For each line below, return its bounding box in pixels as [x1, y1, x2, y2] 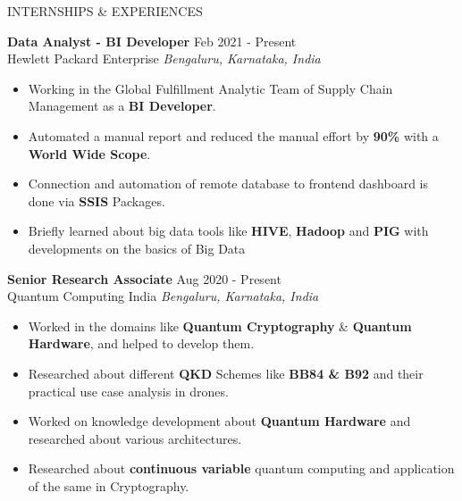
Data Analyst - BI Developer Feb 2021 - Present [7, 31, 297, 50]
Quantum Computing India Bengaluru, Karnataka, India [7, 287, 319, 305]
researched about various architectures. [28, 429, 242, 447]
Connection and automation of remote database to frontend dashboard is [28, 174, 429, 193]
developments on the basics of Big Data [28, 238, 246, 257]
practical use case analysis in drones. [28, 381, 229, 400]
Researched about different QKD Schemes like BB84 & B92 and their [28, 363, 424, 382]
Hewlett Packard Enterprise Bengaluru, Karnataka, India [7, 49, 321, 68]
